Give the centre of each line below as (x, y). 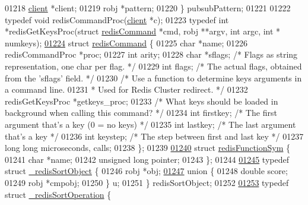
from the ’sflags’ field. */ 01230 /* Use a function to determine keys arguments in (153, 78)
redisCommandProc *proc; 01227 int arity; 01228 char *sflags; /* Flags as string (151, 54)
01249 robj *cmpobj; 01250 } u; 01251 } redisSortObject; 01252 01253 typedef (147, 182)
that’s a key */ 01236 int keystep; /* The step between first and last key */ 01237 (154, 136)
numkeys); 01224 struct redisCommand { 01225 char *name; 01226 (126, 42)
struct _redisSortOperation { (58, 194)
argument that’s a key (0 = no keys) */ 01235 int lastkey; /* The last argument (150, 124)
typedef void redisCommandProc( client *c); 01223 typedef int (117, 19)
